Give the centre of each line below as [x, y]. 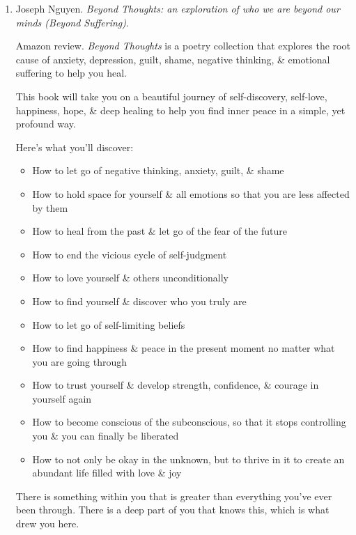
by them [50, 207]
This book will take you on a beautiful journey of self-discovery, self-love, [171, 96]
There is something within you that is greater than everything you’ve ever [174, 496]
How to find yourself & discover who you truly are [139, 301]
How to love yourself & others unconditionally [131, 278]
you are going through [80, 361]
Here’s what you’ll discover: [75, 147]
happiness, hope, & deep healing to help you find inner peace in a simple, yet [180, 110]
